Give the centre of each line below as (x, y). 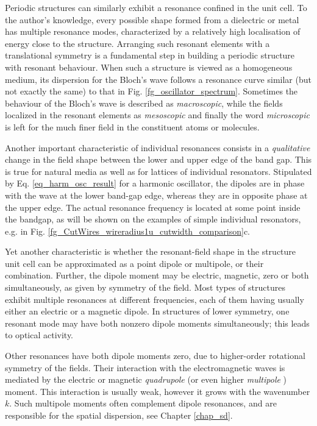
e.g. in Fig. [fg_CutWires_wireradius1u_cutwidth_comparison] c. (127, 231)
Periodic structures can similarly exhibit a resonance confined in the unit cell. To (156, 7)
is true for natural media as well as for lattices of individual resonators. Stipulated (158, 171)
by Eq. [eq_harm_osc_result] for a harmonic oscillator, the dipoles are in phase (155, 183)
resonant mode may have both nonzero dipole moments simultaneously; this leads (157, 323)
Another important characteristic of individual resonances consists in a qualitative (158, 147)
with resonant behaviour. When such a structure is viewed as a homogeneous (149, 67)
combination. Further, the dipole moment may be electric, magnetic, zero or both (157, 275)
